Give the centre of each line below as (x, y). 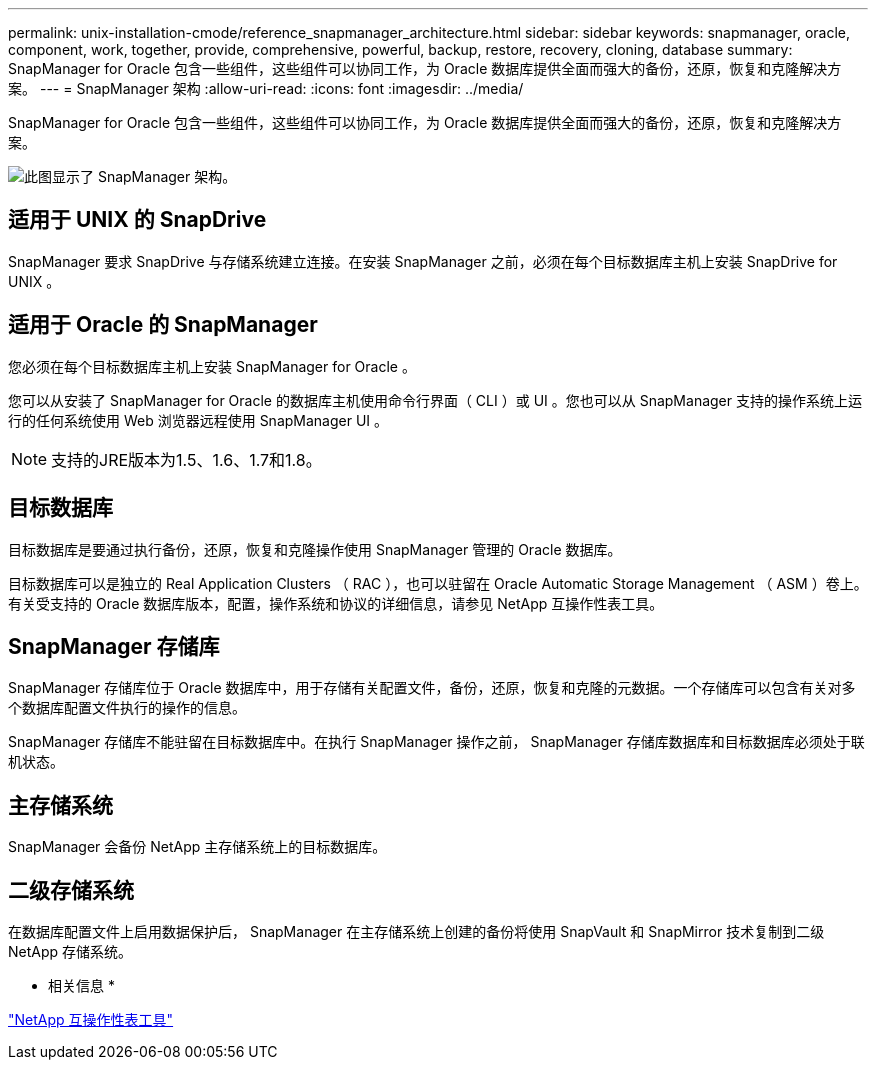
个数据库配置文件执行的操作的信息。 (127, 708)
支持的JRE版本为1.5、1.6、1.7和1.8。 (186, 459)
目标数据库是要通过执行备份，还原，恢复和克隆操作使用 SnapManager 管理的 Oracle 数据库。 (315, 549)
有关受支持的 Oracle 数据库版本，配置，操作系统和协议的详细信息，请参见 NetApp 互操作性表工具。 (336, 603)
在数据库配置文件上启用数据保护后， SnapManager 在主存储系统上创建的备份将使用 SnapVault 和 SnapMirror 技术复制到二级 (416, 932)
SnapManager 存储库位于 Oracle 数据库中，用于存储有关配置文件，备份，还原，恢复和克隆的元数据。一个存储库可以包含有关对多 (432, 688)
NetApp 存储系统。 (70, 952)
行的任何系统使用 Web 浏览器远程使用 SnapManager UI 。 (198, 420)
